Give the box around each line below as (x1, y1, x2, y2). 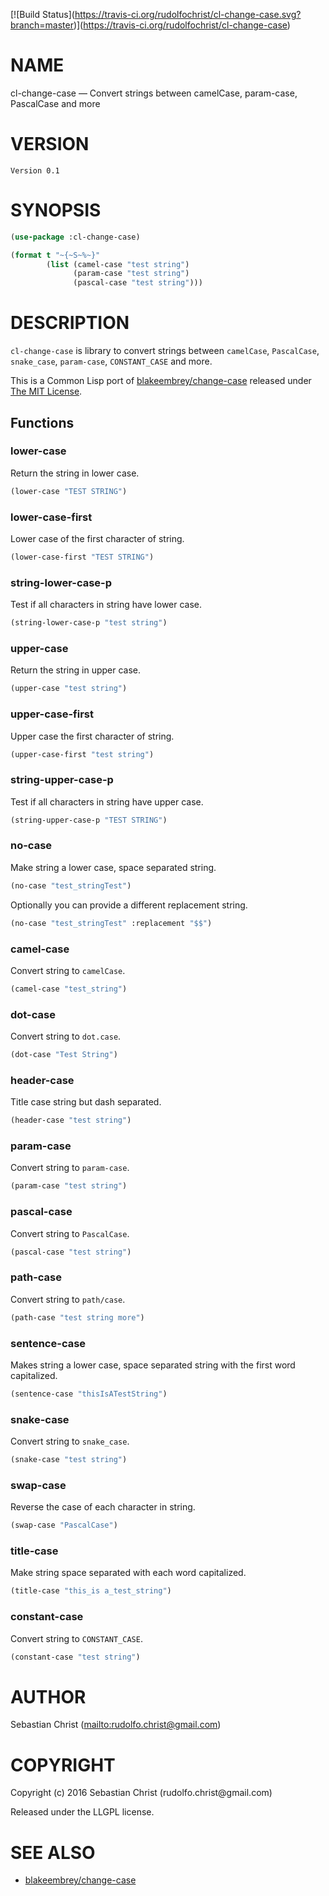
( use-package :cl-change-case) (10, 232, 141, 242)
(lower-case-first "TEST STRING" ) (10, 552, 155, 562)
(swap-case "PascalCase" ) (10, 1520, 118, 1531)
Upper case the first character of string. (10, 730, 175, 742)
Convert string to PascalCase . (10, 1227, 130, 1239)
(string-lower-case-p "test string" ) (10, 618, 168, 628)
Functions (10, 414, 75, 431)
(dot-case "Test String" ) (10, 1050, 118, 1060)
